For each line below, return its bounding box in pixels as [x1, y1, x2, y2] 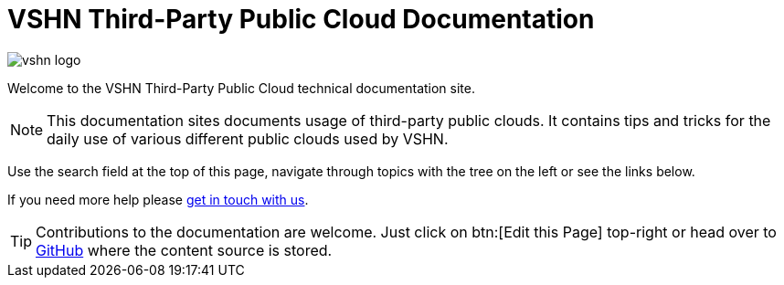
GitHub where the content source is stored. [36, 240, 333, 259]
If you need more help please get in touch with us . [7, 191, 309, 207]
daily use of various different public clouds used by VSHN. [47, 129, 449, 148]
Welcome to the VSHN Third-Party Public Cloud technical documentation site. [7, 79, 475, 96]
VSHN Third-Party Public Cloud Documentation [7, 4, 595, 35]
